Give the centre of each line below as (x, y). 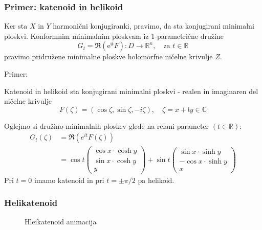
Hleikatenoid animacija (61, 222)
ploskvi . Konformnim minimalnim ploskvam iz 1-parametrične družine (114, 36)
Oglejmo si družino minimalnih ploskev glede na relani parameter (107, 125)
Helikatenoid (31, 203)
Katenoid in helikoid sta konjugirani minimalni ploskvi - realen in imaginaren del (131, 91)
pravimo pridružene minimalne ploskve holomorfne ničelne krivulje (108, 56)
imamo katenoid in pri (69, 180)
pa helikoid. (156, 180)
